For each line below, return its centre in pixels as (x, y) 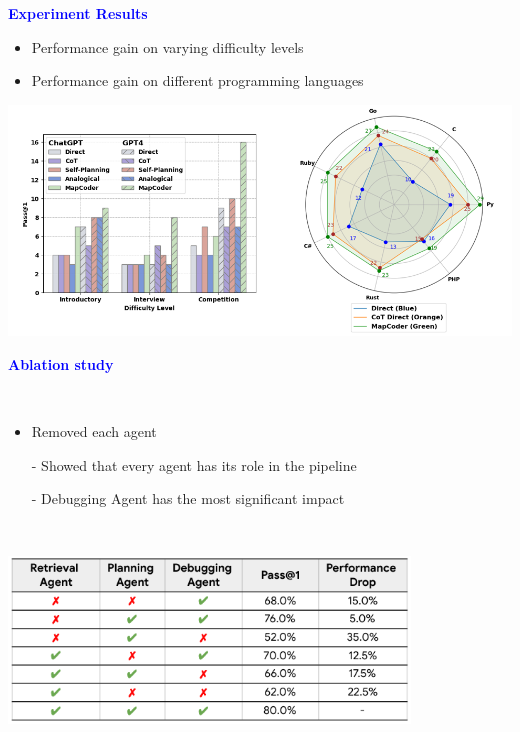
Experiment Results (78, 13)
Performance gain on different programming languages (197, 80)
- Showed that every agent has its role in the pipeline (194, 464)
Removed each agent (94, 431)
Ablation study (61, 363)
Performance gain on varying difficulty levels (167, 46)
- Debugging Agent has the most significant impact (188, 498)
